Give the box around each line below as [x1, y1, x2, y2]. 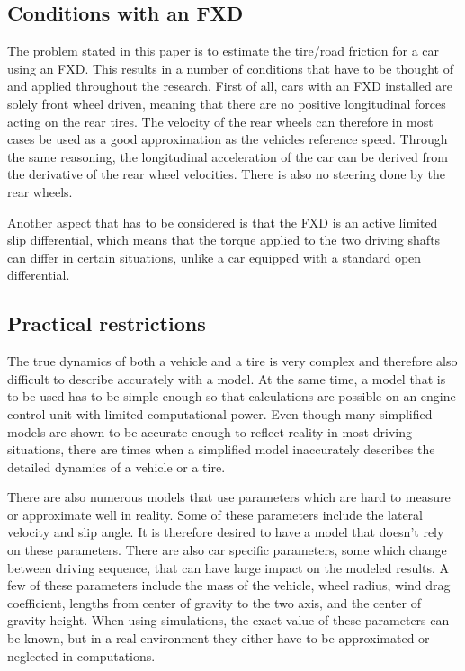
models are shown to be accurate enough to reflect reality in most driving [7, 422, 412, 441]
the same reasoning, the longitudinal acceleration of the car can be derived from [7, 147, 448, 166]
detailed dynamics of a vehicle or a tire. [7, 457, 226, 476]
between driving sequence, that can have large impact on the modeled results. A [7, 558, 450, 577]
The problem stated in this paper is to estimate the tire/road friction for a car [7, 41, 440, 60]
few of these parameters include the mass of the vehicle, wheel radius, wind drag [7, 576, 451, 595]
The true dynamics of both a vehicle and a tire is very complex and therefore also [7, 352, 458, 371]
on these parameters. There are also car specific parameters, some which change [7, 541, 447, 559]
